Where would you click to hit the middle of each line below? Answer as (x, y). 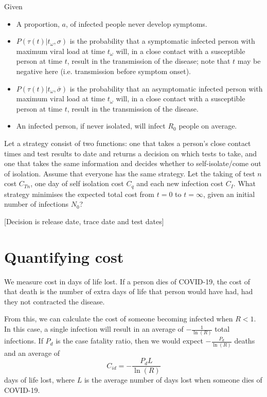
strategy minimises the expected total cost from (79, 194)
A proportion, (38, 23)
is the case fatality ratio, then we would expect (129, 341)
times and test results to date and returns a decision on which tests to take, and (131, 153)
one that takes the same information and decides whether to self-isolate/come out (133, 163)
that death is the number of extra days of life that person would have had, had (129, 291)
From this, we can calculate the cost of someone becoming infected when (119, 319)
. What (245, 183)
